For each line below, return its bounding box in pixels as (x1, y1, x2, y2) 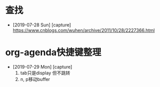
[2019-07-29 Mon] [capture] (12, 64, 72, 70)
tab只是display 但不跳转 (20, 70, 70, 76)
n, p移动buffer (20, 76, 50, 82)
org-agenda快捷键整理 (5, 47, 101, 59)
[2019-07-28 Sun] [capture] (12, 21, 71, 28)
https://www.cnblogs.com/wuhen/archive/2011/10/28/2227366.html (12, 27, 155, 33)
